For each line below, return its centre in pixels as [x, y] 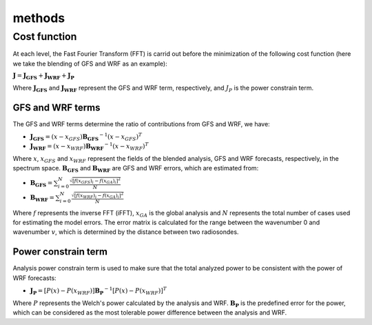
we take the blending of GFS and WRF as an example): [90, 63]
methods [39, 18]
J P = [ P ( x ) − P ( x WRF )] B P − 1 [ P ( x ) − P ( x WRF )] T [98, 291]
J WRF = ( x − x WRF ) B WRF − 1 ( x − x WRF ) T [89, 147]
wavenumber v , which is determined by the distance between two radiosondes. [126, 232]
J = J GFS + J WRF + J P [44, 76]
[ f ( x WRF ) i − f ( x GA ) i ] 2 [99, 195]
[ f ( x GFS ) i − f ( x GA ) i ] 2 [96, 180]
